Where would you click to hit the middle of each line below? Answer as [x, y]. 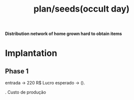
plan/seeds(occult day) [82, 9]
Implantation [31, 53]
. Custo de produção [25, 92]
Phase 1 [17, 71]
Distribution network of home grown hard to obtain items [64, 34]
